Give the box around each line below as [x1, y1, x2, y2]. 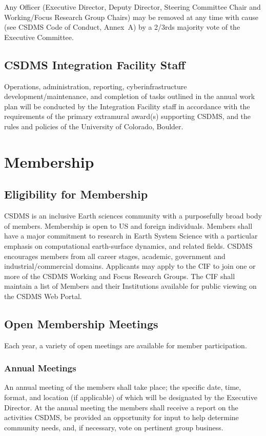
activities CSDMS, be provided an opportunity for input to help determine [4, 412, 239, 423]
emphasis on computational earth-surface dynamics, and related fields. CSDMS [4, 240, 253, 251]
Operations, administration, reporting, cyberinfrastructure [4, 81, 187, 91]
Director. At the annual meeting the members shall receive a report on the [4, 402, 238, 412]
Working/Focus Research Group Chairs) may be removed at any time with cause [4, 11, 259, 22]
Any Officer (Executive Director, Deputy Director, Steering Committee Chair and [4, 2, 261, 12]
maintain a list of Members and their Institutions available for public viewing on [4, 281, 257, 291]
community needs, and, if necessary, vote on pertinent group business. [4, 422, 223, 432]
